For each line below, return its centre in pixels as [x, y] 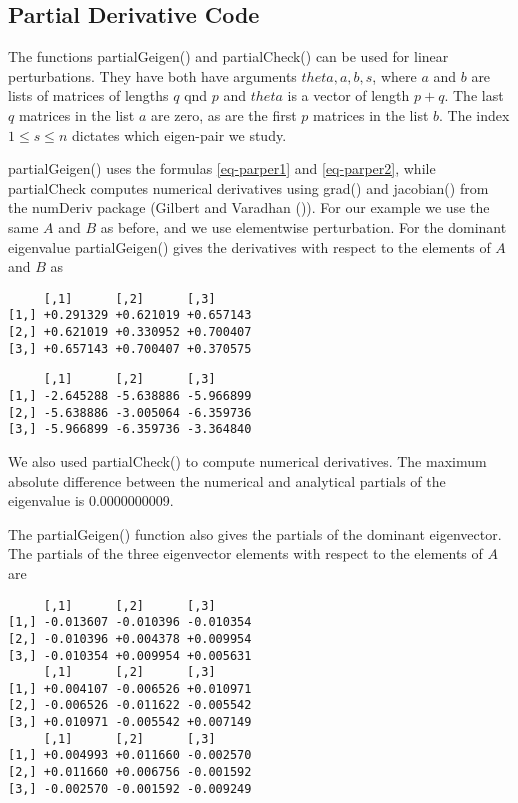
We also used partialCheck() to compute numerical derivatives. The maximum [247, 460]
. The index [474, 114]
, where [394, 75]
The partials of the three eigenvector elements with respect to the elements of [245, 553]
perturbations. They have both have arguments [152, 75]
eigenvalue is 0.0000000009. [91, 500]
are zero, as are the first [223, 114]
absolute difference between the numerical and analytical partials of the [227, 480]
